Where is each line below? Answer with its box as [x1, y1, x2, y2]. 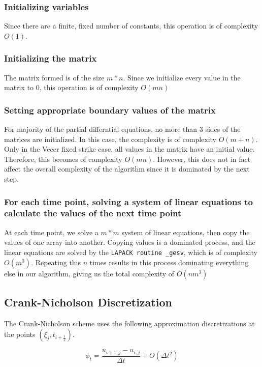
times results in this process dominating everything [89, 257, 249, 267]
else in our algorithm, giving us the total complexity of [4, 268, 175, 278]
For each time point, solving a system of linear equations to [4, 195, 253, 208]
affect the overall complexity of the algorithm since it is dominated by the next [4, 163, 250, 174]
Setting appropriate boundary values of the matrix [4, 103, 216, 116]
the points [4, 329, 36, 340]
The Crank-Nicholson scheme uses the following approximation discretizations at [4, 318, 255, 328]
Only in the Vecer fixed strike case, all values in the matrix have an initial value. [4, 144, 255, 154]
